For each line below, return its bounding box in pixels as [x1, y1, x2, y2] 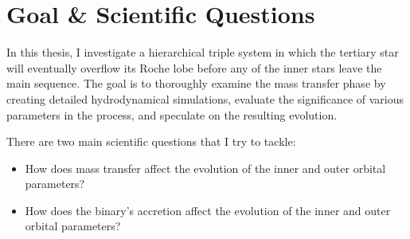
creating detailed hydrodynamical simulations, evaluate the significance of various [6, 90, 404, 107]
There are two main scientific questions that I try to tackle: [6, 133, 296, 150]
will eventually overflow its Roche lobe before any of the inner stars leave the [6, 59, 382, 76]
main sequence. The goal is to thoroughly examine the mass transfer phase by [6, 75, 386, 92]
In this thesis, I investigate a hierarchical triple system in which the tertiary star [6, 44, 399, 61]
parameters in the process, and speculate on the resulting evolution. [6, 106, 338, 123]
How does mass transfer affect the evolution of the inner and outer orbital [25, 159, 386, 176]
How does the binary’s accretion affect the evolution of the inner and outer [25, 202, 391, 218]
